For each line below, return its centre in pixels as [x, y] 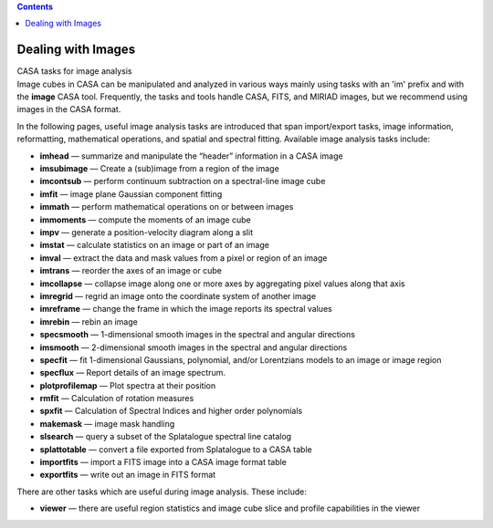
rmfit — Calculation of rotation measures [117, 399]
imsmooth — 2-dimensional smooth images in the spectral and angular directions [194, 347]
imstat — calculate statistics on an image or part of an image [154, 245]
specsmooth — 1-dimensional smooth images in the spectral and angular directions [198, 335]
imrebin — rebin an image [89, 321]
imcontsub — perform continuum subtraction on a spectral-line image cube [183, 181]
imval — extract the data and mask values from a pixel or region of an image [184, 258]
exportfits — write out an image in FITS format [128, 475]
